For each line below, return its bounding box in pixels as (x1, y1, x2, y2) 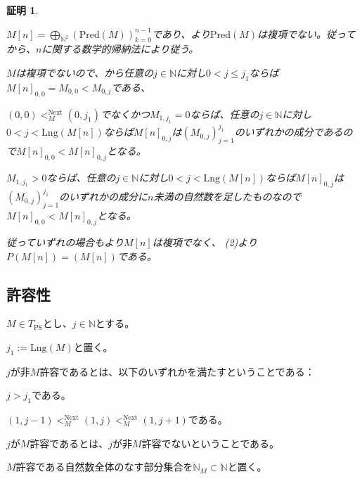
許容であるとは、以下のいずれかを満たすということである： (39, 364, 315, 378)
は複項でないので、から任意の (15, 65, 154, 79)
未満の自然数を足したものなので (153, 189, 302, 204)
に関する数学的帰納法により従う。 (41, 41, 199, 56)
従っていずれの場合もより (6, 234, 124, 249)
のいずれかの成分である (234, 124, 343, 139)
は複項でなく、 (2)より (152, 234, 258, 249)
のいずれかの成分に (59, 189, 148, 204)
